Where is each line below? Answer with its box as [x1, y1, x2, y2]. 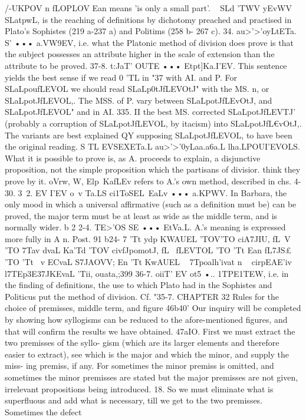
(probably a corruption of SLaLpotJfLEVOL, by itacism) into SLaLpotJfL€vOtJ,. [5, 117, 302, 129]
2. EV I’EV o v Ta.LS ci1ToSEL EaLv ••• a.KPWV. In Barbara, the [26, 186, 287, 199]
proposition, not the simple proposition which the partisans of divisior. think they [5, 163, 301, 176]
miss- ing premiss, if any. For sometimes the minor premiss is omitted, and [5, 359, 274, 372]
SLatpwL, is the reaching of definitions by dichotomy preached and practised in [5, 13, 292, 25]
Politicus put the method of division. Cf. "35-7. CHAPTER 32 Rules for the [5, 290, 279, 302]
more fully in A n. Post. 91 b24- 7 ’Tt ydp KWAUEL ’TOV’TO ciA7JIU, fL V [5, 232, 291, 244]
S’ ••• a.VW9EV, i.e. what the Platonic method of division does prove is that [5, 36, 294, 48]
